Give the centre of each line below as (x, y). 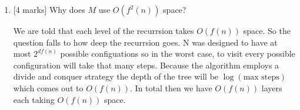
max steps (261, 78)
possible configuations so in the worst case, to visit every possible (178, 54)
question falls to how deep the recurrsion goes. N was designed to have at (145, 42)
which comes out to (48, 87)
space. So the (267, 30)
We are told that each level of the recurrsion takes (104, 30)
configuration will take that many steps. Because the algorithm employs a (146, 65)
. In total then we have (171, 87)
